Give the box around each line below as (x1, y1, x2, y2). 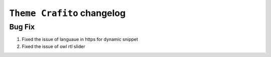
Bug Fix (9, 22, 35, 31)
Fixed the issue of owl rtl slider (22, 43, 85, 49)
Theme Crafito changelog (9, 7, 126, 18)
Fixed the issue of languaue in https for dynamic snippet (22, 36, 138, 42)
